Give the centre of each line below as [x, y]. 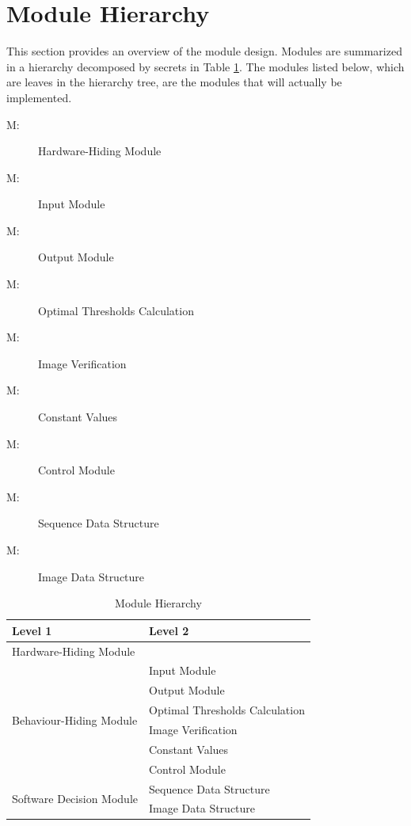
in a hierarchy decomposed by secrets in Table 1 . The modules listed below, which [205, 66]
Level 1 [32, 630]
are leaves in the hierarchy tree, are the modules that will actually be [174, 82]
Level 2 [169, 630]
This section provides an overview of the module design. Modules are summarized [204, 51]
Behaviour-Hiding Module [75, 719]
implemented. [39, 97]
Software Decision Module [75, 798]
